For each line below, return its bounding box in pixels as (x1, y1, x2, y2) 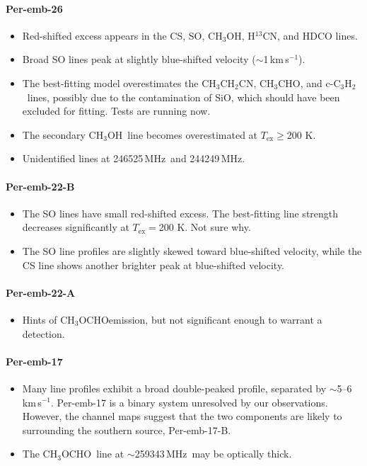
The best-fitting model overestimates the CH (22, 75, 216, 90)
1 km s (263, 52, 289, 67)
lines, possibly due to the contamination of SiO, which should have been (27, 89, 340, 104)
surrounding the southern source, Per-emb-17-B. (22, 422, 231, 437)
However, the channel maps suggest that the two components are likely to (22, 409, 342, 424)
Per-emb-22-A (6, 285, 76, 300)
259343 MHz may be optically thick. (134, 446, 292, 461)
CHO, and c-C (278, 75, 341, 90)
